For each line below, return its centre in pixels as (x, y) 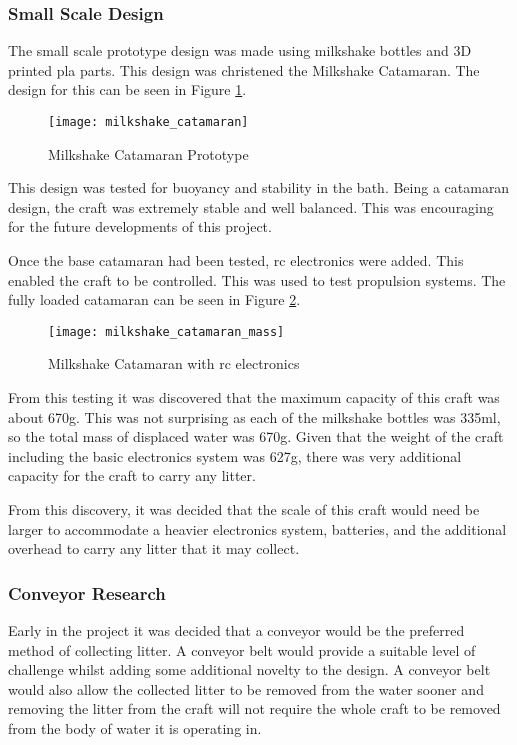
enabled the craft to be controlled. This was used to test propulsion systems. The (257, 279)
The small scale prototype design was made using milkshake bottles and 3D (240, 50)
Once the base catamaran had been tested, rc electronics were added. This (236, 260)
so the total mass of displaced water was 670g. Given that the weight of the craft (256, 436)
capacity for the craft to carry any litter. (132, 475)
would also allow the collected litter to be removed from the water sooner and (246, 688)
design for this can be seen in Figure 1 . (127, 89)
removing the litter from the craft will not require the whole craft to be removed (254, 708)
